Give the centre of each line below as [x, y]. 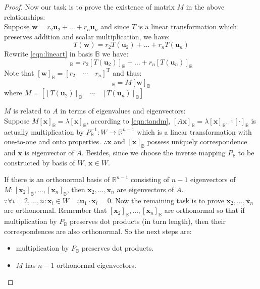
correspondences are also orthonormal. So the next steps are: [98, 231]
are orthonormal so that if [204, 210]
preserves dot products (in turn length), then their [148, 221]
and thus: [127, 72]
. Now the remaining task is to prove [167, 200]
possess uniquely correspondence [197, 141]
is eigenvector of [49, 153]
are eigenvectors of [145, 189]
